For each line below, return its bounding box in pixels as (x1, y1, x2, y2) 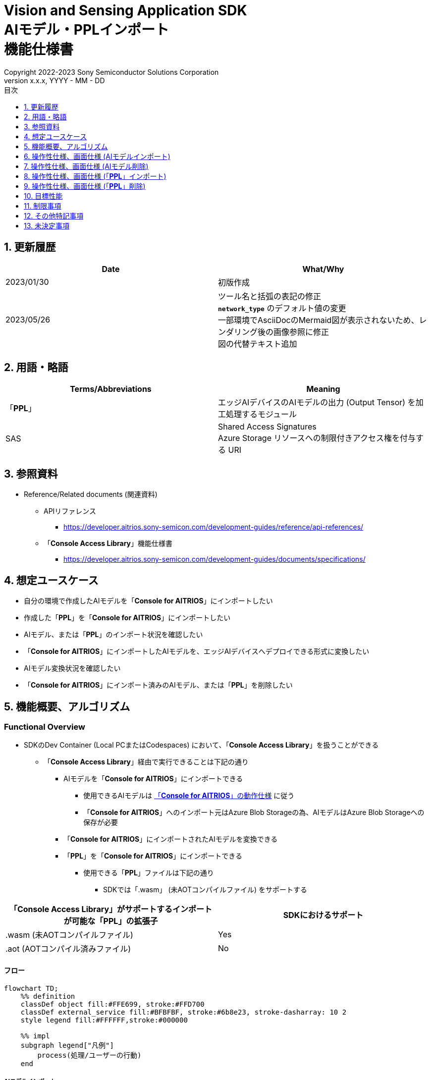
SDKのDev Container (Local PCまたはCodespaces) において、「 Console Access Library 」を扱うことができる (24, 741, 379, 750)
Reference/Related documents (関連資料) (24, 490, 158, 499)
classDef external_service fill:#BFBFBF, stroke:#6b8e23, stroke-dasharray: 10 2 (20, 1008, 347, 1016)
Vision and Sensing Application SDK (4, 2, 247, 19)
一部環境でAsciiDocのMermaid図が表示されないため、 (218, 315, 419, 325)
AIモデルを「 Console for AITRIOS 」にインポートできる (63, 774, 243, 783)
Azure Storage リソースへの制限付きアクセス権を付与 (218, 433, 416, 443)
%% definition (20, 992, 75, 1000)
